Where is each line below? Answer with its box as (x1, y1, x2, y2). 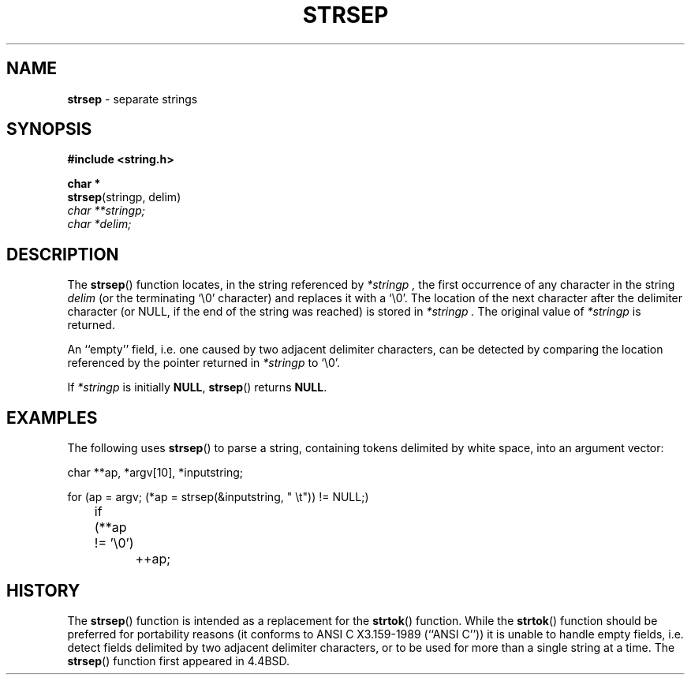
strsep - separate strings (67, 92, 198, 106)
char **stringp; (67, 204, 145, 218)
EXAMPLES (6, 407, 98, 428)
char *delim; (67, 217, 132, 231)
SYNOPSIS (6, 119, 92, 140)
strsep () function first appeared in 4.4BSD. (67, 653, 290, 668)
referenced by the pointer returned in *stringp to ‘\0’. (67, 356, 341, 370)
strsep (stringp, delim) (67, 190, 181, 204)
